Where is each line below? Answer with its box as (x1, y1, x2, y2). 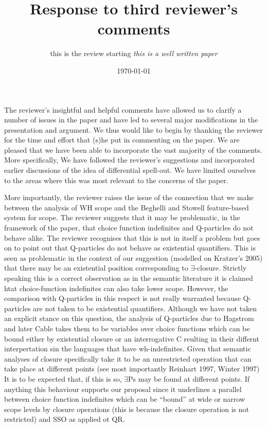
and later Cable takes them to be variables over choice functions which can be (4, 323, 250, 333)
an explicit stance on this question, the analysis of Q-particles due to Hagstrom (4, 313, 254, 324)
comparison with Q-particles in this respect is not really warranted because (4, 293, 241, 304)
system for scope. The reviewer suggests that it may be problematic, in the (4, 212, 240, 223)
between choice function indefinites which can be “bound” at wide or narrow (4, 394, 245, 404)
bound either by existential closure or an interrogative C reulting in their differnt (4, 333, 259, 344)
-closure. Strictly (194, 262, 247, 273)
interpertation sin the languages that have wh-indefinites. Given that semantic (4, 343, 251, 354)
